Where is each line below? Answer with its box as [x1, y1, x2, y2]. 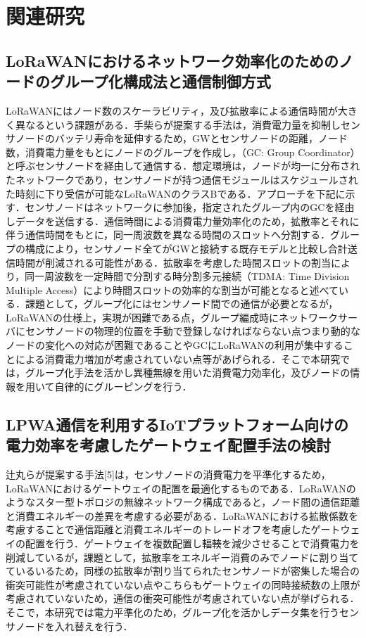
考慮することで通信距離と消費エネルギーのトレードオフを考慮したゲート [6, 522, 341, 537]
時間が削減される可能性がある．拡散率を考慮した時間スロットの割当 [15, 255, 331, 269]
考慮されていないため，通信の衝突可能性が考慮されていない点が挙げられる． [6, 591, 360, 606]
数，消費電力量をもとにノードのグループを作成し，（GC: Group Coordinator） [6, 144, 360, 159]
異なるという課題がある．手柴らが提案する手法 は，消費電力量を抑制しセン [15, 117, 360, 132]
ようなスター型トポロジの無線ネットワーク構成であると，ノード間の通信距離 [6, 495, 360, 509]
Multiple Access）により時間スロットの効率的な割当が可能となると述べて [6, 282, 339, 297]
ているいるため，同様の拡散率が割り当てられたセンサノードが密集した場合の [6, 563, 360, 578]
